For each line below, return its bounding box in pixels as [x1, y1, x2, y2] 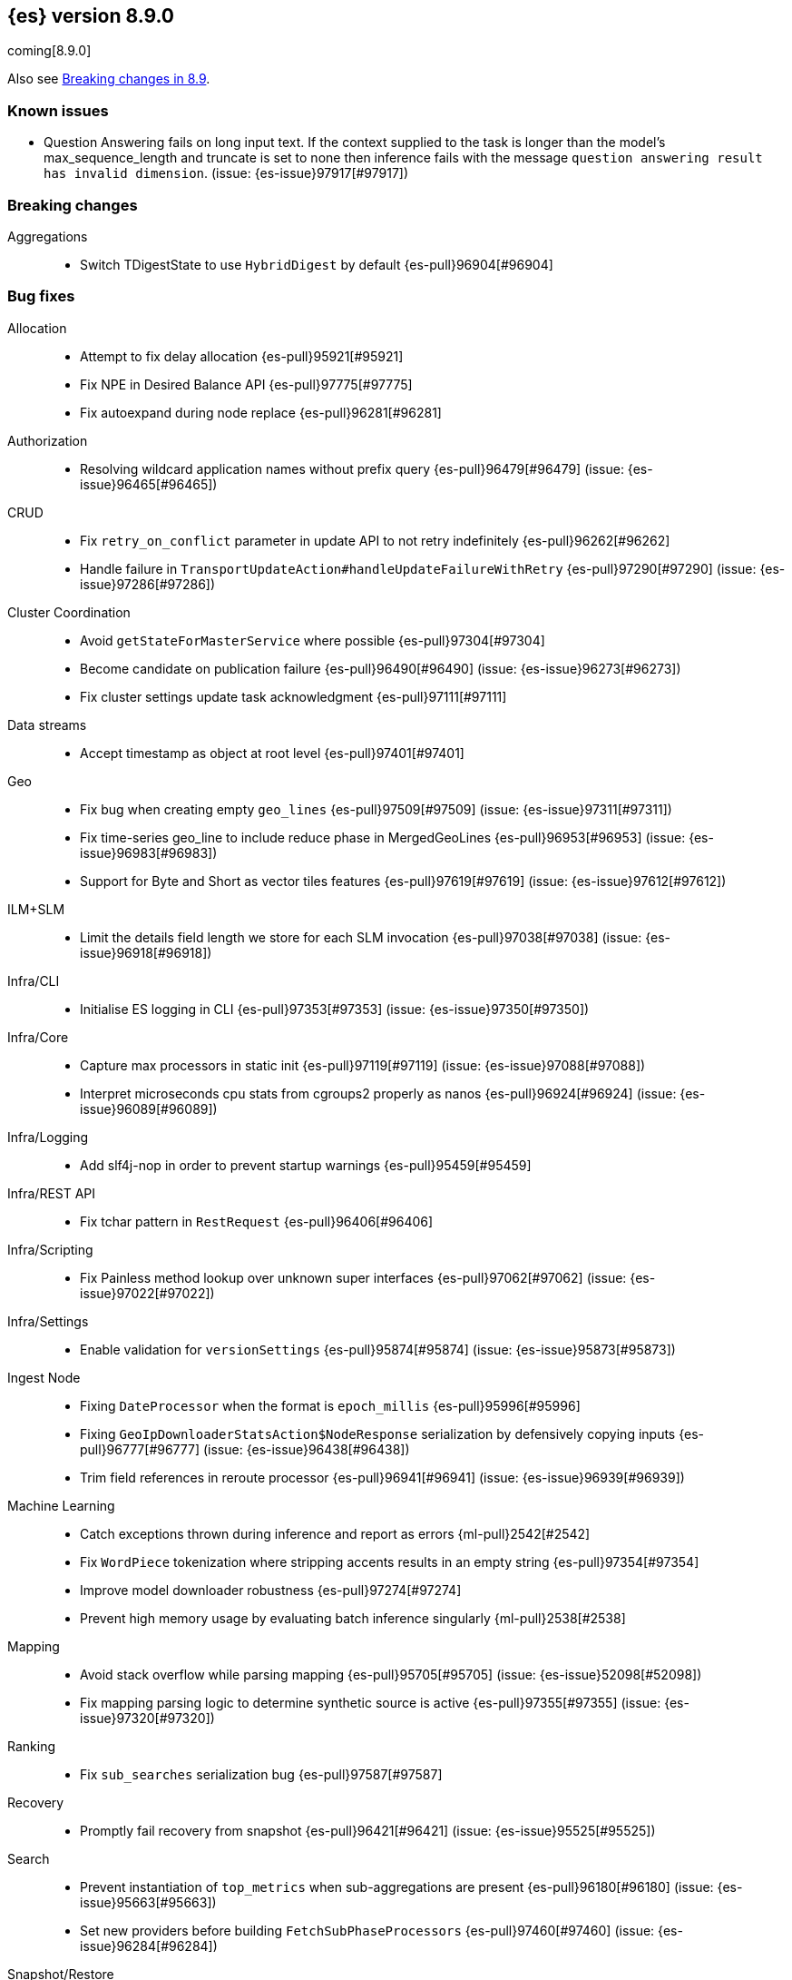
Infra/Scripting [7, 1241, 93, 1257]
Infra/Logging [7, 1128, 89, 1145]
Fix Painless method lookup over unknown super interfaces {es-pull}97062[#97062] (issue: [80, 1269, 627, 1286]
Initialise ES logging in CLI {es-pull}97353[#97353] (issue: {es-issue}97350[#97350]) [80, 1000, 590, 1017]
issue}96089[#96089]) [80, 1100, 218, 1117]
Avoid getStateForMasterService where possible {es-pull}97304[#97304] [80, 632, 545, 648]
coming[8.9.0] [7, 43, 92, 59]
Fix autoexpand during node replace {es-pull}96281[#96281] [80, 404, 442, 420]
